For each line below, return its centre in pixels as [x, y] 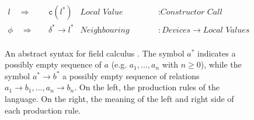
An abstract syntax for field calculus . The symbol [95, 53]
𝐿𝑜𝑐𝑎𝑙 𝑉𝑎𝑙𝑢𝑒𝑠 [226, 30]
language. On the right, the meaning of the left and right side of [119, 98]
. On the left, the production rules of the [147, 87]
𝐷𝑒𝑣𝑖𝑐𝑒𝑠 [176, 30]
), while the [221, 64]
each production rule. [43, 110]
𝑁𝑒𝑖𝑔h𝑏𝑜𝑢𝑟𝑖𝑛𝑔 [105, 30]
